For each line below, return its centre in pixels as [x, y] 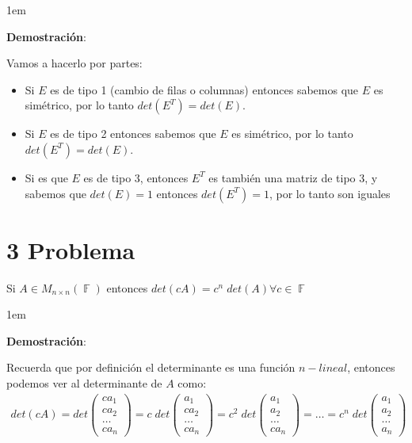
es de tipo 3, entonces [136, 177]
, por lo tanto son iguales [330, 193]
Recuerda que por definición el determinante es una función [151, 367]
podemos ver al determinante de [84, 383]
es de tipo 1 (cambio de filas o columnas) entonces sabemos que [204, 89]
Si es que [46, 177]
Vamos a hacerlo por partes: [74, 63]
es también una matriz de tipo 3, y [293, 177]
